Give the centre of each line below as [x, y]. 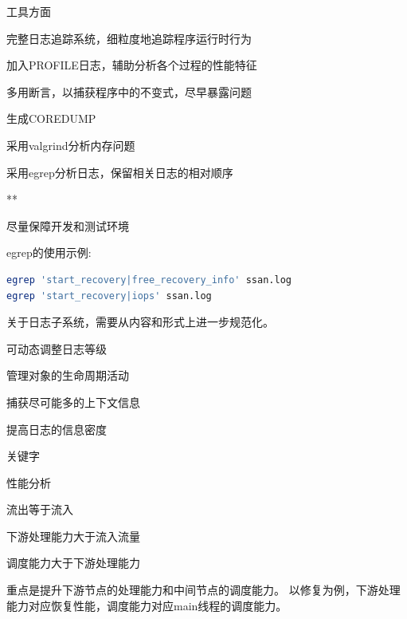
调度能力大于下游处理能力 [73, 563]
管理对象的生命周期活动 [68, 375]
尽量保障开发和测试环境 [68, 225]
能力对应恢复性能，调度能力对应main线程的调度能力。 [147, 605]
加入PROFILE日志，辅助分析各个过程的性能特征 [132, 65]
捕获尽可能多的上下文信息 [73, 402]
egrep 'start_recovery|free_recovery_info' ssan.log [149, 280]
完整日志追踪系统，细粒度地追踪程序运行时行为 [129, 38]
